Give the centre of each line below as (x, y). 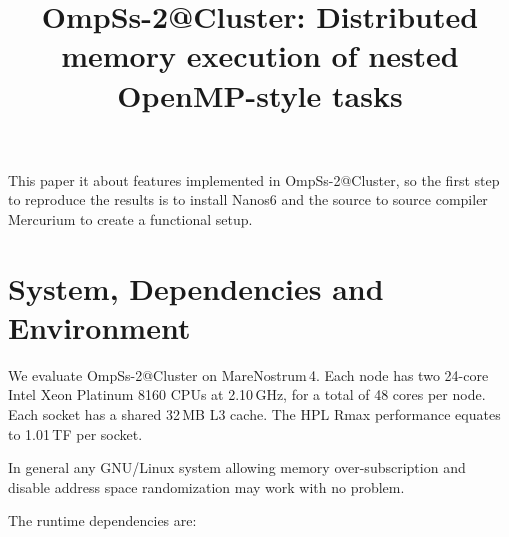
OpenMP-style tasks (260, 94)
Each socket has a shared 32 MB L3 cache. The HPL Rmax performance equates (254, 414)
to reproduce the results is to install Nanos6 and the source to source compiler (248, 199)
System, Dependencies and (196, 287)
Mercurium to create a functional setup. (130, 218)
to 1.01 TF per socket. (75, 433)
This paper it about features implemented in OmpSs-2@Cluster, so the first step (254, 179)
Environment (99, 326)
